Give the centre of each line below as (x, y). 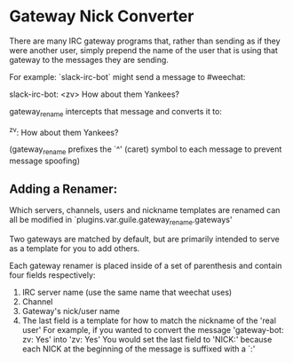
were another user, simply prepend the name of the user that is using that (143, 50)
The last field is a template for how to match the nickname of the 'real (149, 320)
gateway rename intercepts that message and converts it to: (115, 112)
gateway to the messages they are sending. (89, 59)
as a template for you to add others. (75, 248)
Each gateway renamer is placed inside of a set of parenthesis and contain (146, 265)
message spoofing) (45, 161)
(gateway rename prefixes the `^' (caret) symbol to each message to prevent (146, 150)
